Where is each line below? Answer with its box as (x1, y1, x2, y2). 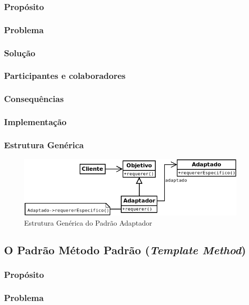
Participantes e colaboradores (4, 69, 126, 82)
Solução (4, 46, 36, 59)
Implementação (4, 116, 67, 128)
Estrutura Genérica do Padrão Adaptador (24, 217, 152, 228)
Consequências (4, 92, 64, 105)
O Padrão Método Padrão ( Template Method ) (4, 242, 246, 257)
